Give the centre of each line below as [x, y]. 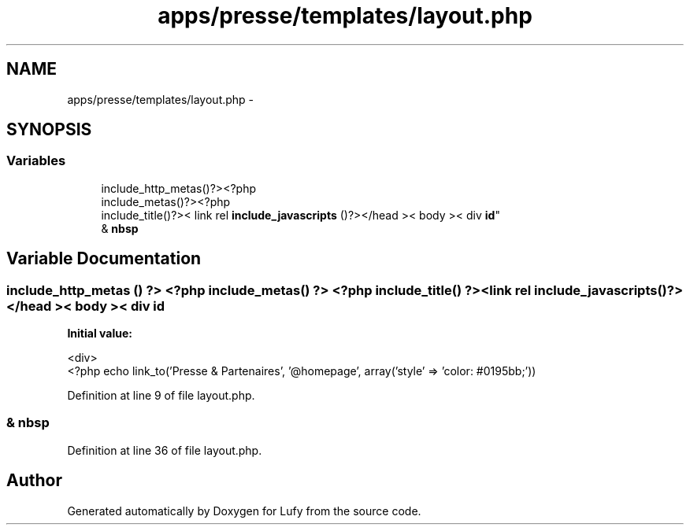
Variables [36, 161]
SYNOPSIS [49, 130]
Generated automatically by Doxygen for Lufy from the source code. [244, 511]
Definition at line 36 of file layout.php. [165, 450]
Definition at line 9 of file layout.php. [161, 396]
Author [34, 481]
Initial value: [100, 334]
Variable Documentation [104, 259]
